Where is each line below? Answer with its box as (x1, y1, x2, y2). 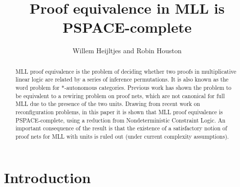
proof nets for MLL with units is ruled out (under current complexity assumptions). (15, 132, 229, 140)
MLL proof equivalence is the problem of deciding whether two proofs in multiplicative (15, 67, 237, 75)
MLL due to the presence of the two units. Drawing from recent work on (15, 100, 200, 108)
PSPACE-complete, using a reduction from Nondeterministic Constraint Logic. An (15, 116, 226, 124)
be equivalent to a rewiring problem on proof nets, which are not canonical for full (15, 91, 225, 100)
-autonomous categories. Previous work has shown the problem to (64, 83, 232, 92)
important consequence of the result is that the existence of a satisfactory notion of (15, 124, 227, 132)
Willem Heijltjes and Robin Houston (72, 45, 182, 56)
